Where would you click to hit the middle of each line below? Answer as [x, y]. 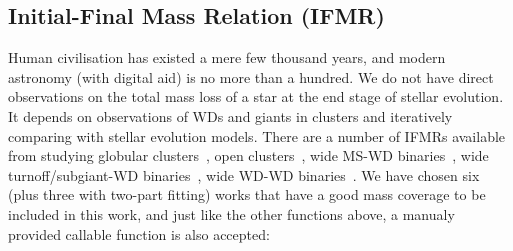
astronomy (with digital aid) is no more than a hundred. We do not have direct [251, 76]
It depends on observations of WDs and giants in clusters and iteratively [230, 115]
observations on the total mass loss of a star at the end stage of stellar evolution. [256, 96]
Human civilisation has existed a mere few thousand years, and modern [227, 57]
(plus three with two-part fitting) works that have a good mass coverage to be [247, 194]
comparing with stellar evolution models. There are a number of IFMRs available [257, 135]
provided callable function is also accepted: [139, 233]
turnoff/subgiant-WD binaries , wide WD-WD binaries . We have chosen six [244, 174]
